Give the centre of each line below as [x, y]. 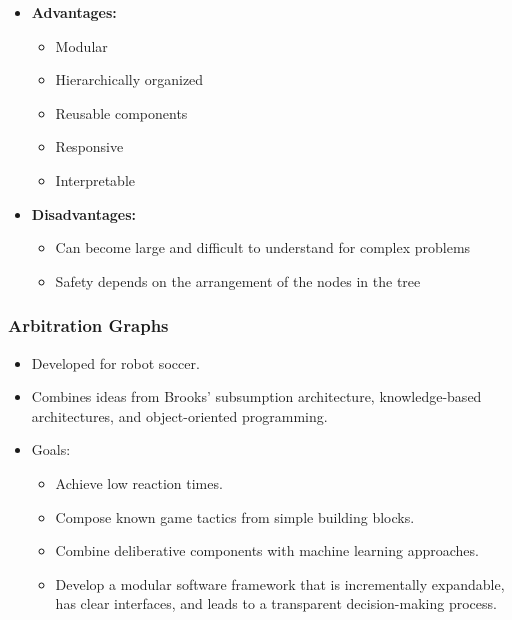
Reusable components [121, 112]
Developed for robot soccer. [115, 362]
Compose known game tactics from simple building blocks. [235, 516]
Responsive [89, 146]
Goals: [51, 449]
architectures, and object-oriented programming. [179, 415]
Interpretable [95, 179]
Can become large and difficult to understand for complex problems [263, 247]
